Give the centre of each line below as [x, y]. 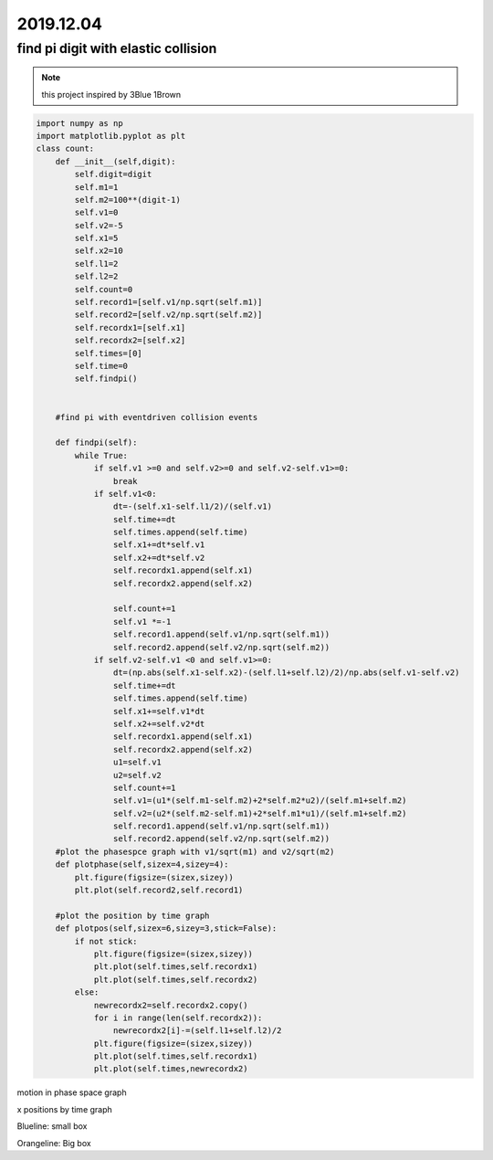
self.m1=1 [96, 187]
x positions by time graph [65, 1109]
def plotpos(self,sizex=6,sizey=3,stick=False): [166, 928]
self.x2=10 [99, 251]
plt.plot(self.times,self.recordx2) [176, 979]
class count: [65, 149]
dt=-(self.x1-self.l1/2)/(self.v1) [193, 506]
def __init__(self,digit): [116, 161]
